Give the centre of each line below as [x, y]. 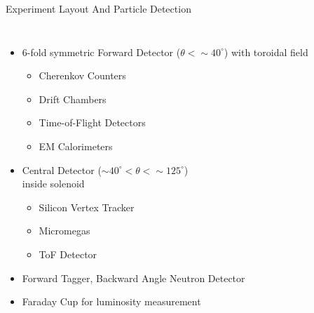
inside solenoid [53, 184]
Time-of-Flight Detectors [92, 122]
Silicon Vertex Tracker [87, 207]
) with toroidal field [266, 52]
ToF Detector [68, 254]
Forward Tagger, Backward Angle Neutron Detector [134, 278]
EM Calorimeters [76, 146]
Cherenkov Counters [82, 75]
